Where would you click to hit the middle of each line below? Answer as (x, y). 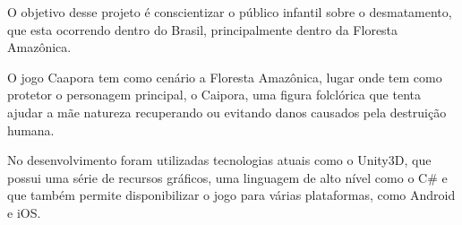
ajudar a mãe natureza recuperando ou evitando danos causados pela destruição (227, 112)
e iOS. (24, 212)
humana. (31, 130)
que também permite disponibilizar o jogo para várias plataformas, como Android (231, 195)
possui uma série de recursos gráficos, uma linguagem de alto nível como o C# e (227, 177)
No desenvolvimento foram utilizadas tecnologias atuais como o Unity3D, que (219, 160)
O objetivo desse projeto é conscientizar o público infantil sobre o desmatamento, (230, 12)
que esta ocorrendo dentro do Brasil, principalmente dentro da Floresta (203, 29)
